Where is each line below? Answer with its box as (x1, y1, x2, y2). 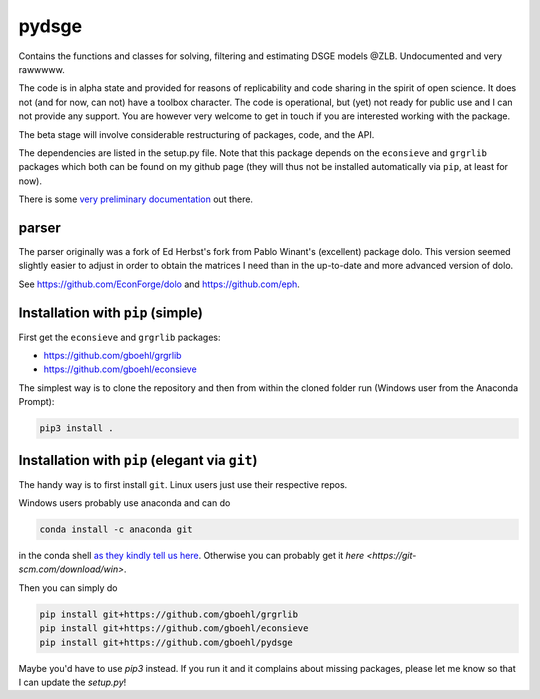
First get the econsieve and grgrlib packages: (18, 331, 221, 343)
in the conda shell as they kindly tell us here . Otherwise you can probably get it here (18, 550, 365, 562)
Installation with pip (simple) (18, 304, 204, 321)
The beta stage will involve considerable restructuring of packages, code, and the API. (18, 128, 375, 140)
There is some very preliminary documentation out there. (18, 193, 254, 205)
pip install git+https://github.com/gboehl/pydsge (39, 636, 294, 648)
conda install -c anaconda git (39, 524, 194, 535)
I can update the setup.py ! (18, 676, 127, 688)
